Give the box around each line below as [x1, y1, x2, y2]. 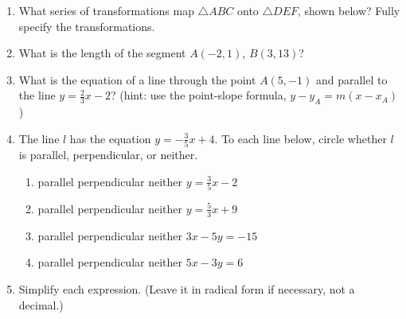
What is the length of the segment [18, 45, 186, 61]
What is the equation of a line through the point [18, 71, 256, 88]
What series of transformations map [18, 2, 194, 18]
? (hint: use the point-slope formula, [110, 87, 287, 103]
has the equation [69, 130, 151, 146]
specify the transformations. [18, 18, 155, 34]
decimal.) [18, 296, 64, 313]
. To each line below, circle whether [214, 130, 387, 146]
